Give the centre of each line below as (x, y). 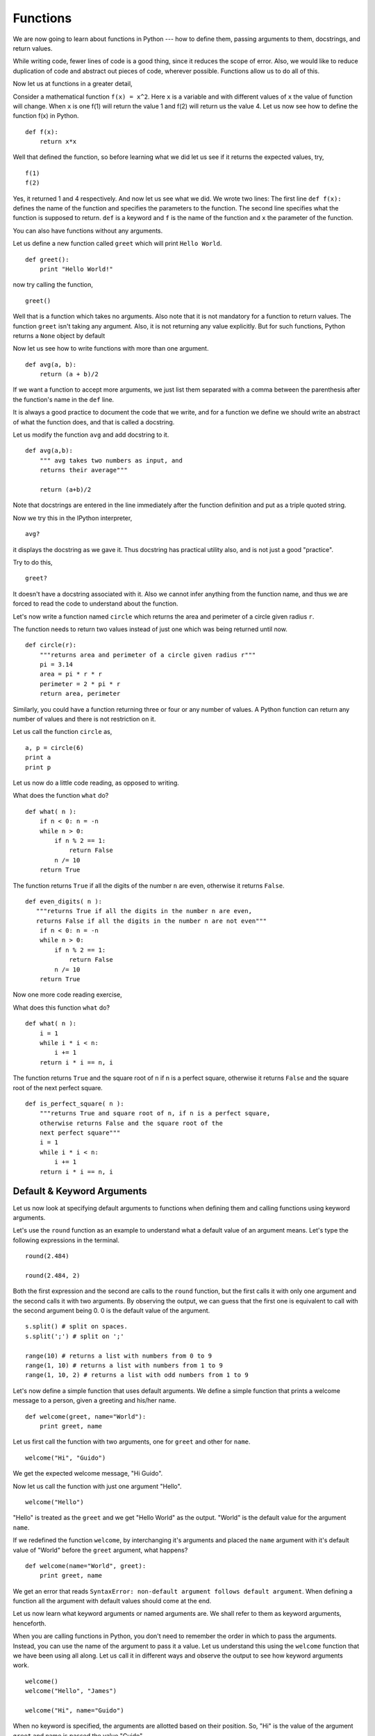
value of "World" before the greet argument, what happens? (100, 1550)
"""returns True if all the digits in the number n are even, (144, 911)
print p (38, 767)
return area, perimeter (80, 694)
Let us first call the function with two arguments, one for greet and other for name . (132, 1442)
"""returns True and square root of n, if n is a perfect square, (155, 1113)
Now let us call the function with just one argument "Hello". (97, 1486)
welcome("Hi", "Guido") (66, 1458)
